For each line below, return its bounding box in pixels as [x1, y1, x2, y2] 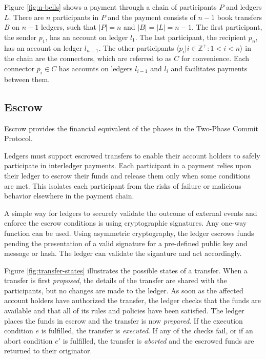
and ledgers [226, 2, 262, 12]
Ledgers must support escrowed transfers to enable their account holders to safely [4, 150, 260, 161]
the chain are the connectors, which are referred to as [4, 53, 172, 64]
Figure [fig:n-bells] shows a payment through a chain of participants [4, 2, 217, 12]
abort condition [4, 335, 53, 346]
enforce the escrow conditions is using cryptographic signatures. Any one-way [4, 217, 247, 228]
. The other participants [98, 42, 174, 53]
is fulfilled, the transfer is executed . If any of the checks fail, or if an [41, 325, 253, 336]
